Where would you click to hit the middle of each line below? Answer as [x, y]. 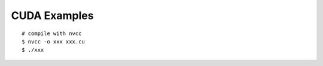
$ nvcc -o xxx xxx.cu [53, 41]
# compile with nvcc [52, 33]
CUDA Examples [52, 15]
